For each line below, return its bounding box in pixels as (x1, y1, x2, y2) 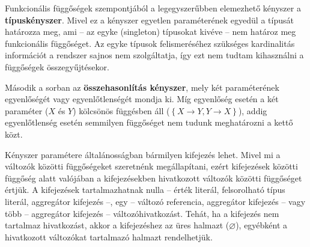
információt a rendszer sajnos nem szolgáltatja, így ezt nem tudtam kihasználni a (5, 49, 304, 61)
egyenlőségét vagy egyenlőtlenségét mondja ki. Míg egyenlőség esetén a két (5, 93, 279, 105)
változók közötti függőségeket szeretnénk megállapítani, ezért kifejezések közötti (5, 160, 298, 172)
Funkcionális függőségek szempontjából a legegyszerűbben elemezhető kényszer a (5, 2, 301, 14)
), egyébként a (236, 219, 288, 231)
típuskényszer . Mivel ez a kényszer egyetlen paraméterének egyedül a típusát (5, 13, 294, 26)
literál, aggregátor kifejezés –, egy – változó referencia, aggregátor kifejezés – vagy (5, 195, 306, 207)
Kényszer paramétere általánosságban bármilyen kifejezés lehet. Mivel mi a (5, 148, 281, 160)
